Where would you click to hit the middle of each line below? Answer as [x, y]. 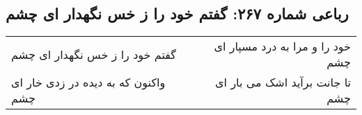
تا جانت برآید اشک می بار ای [283, 82]
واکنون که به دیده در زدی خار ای [88, 82]
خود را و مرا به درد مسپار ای [282, 46]
